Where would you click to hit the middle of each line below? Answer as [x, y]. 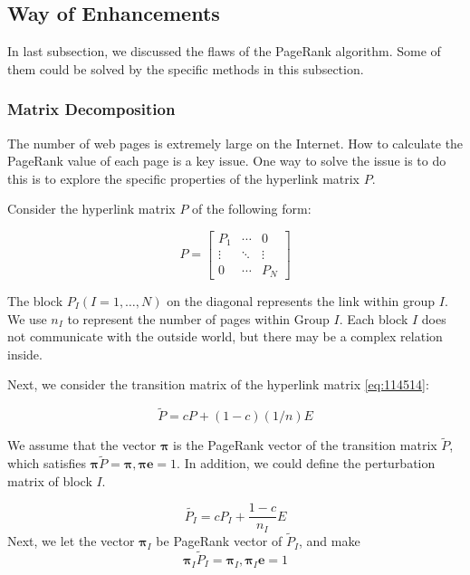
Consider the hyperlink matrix [91, 209]
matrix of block [50, 480]
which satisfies [47, 463]
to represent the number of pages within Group [198, 318]
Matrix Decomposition [91, 109]
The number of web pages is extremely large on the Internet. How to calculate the [235, 143]
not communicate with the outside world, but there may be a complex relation [225, 336]
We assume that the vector [82, 445]
